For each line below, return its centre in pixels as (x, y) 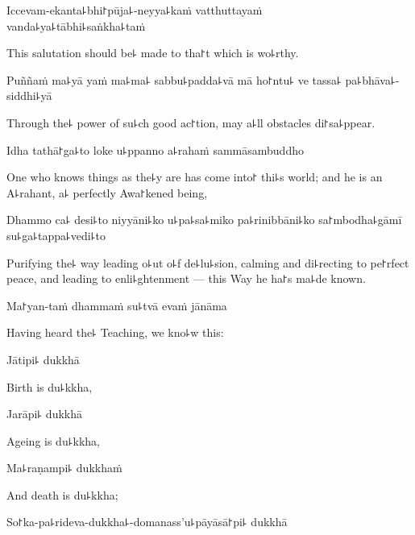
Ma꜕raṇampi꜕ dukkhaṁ (64, 468)
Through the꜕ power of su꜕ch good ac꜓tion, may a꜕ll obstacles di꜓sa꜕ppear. (191, 122)
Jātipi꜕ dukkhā (43, 359)
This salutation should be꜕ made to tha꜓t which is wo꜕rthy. (153, 53)
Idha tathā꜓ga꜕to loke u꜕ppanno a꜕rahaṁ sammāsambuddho (155, 149)
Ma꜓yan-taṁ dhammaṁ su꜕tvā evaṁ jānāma (117, 305)
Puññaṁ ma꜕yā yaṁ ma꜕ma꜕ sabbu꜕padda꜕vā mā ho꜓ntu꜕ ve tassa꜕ (174, 79)
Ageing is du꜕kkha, (54, 440)
